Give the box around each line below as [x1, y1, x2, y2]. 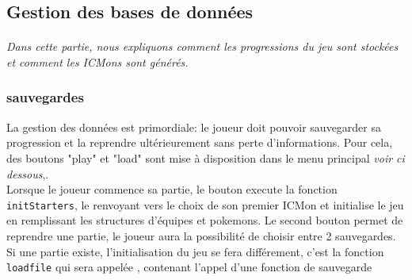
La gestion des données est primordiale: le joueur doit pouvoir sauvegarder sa [6, 118, 382, 135]
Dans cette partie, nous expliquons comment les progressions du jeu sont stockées [6, 38, 399, 55]
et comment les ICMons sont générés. [6, 53, 189, 70]
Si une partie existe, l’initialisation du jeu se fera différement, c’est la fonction [6, 243, 384, 259]
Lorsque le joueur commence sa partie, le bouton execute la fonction [6, 181, 338, 198]
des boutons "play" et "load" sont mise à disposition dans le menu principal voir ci [6, 149, 405, 166]
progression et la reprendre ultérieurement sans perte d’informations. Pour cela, [6, 134, 393, 151]
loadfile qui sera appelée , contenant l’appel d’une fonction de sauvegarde [6, 259, 372, 275]
